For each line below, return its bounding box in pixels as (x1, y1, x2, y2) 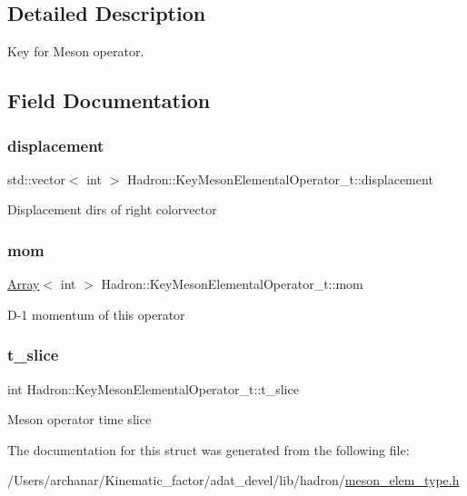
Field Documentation (7, 86, 211, 114)
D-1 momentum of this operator (7, 304, 185, 323)
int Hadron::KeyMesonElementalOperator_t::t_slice (7, 379, 299, 398)
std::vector (7, 169, 65, 188)
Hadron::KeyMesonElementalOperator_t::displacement (126, 169, 433, 188)
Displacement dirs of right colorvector (7, 200, 217, 219)
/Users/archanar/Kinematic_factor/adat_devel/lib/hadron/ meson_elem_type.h (7, 471, 460, 490)
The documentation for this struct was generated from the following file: (7, 440, 410, 459)
